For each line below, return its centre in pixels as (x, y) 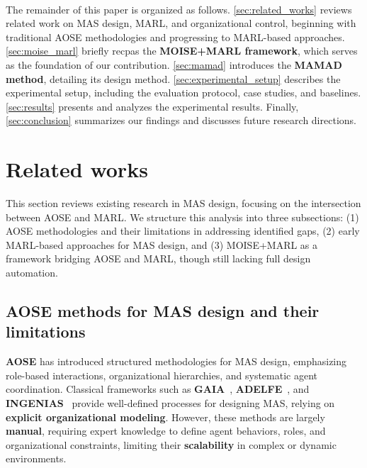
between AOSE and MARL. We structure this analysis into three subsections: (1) (182, 217)
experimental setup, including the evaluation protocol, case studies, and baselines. (183, 93)
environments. (36, 458)
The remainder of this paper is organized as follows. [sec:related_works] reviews (179, 9)
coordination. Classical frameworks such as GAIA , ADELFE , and (158, 389)
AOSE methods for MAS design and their (163, 311)
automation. (32, 273)
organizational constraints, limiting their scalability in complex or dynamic (171, 444)
